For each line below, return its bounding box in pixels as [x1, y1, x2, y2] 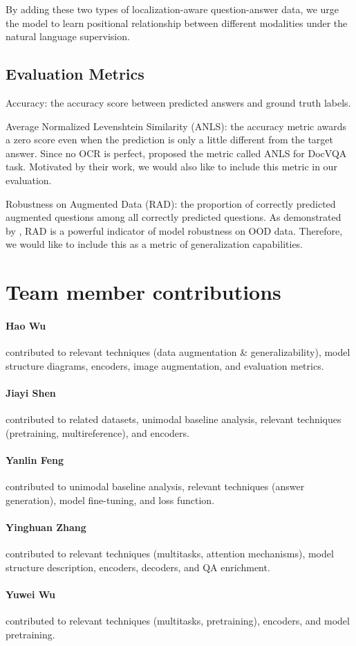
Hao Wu [6, 318, 46, 332]
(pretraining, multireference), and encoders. [6, 425, 189, 440]
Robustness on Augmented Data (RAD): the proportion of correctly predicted [6, 196, 336, 210]
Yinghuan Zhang [6, 519, 86, 534]
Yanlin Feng [6, 452, 64, 467]
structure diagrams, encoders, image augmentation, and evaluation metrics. [6, 358, 324, 373]
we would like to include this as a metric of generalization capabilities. [6, 237, 303, 251]
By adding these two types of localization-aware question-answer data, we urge [6, 2, 339, 16]
